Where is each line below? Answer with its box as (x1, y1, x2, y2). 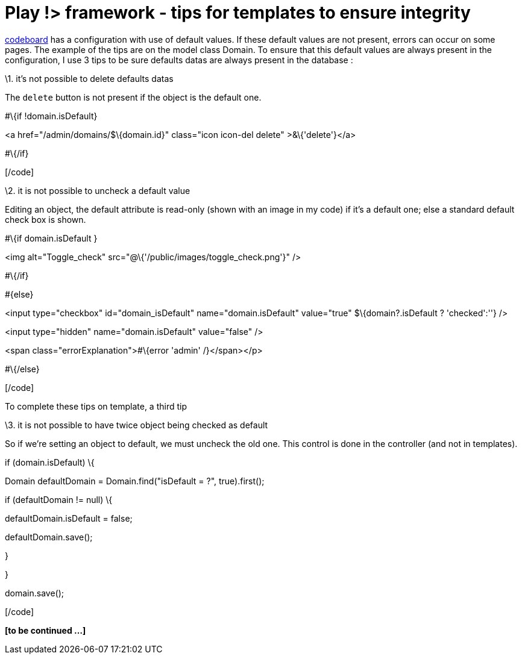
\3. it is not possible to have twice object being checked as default (5, 419, 268, 430)
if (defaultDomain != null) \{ (5, 494, 113, 505)
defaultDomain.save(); (5, 531, 93, 542)
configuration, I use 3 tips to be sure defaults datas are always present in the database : (5, 54, 353, 65)
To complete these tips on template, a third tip (5, 401, 187, 411)
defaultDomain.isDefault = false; (5, 513, 133, 523)
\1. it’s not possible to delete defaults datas (5, 73, 174, 84)
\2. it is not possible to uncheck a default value (5, 185, 190, 196)
